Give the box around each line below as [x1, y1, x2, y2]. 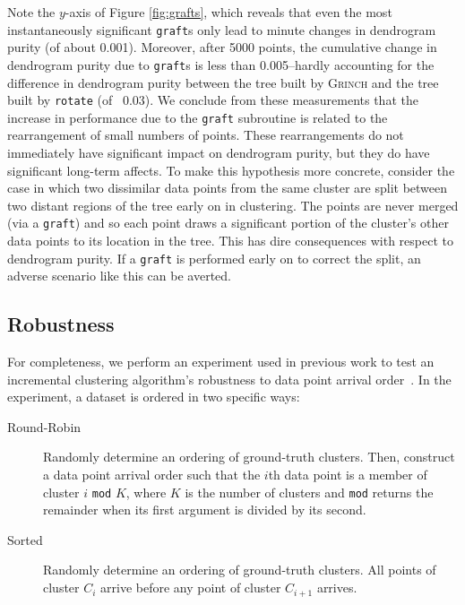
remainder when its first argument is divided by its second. [43, 500, 366, 519]
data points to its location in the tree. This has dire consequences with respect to [7, 231, 454, 250]
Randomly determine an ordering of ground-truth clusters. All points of [43, 560, 436, 579]
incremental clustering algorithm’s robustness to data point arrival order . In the [7, 369, 452, 388]
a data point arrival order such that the [43, 465, 261, 484]
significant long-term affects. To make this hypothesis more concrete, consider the [7, 160, 455, 179]
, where [125, 482, 167, 501]
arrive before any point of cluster [100, 578, 281, 597]
